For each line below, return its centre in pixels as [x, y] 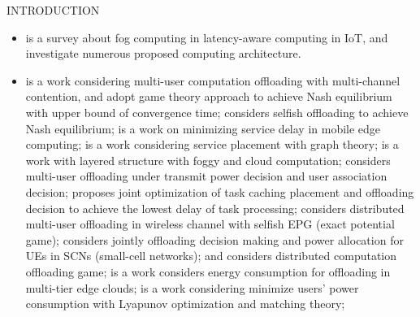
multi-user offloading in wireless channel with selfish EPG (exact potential [210, 224]
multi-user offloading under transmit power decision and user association [206, 176]
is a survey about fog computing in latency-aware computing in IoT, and [207, 37]
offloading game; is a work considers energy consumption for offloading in [208, 271]
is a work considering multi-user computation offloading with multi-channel [213, 80]
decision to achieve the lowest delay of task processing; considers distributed [215, 208]
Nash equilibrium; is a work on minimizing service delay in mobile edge [203, 128]
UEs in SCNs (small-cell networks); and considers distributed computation [211, 256]
